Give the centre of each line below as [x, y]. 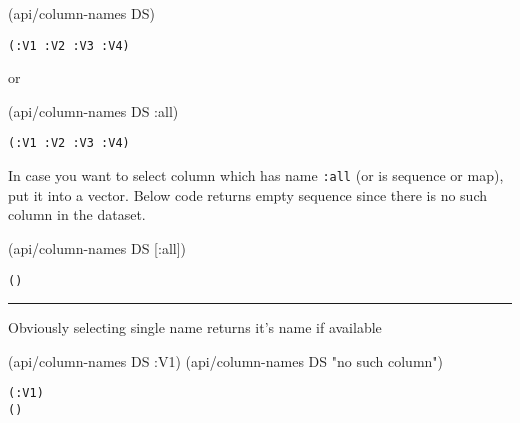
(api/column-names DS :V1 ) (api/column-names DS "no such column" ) [226, 360]
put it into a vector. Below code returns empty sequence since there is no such [247, 194]
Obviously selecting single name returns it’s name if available [195, 327]
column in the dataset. [77, 214]
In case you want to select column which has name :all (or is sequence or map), [256, 175]
